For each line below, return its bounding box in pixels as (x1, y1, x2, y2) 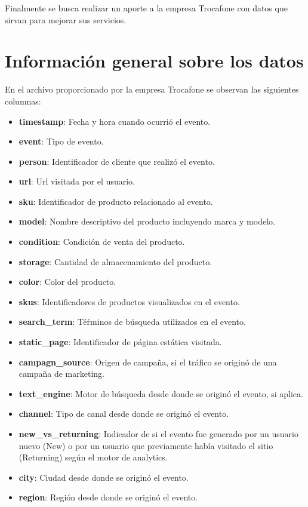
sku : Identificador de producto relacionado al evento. (19, 195, 213, 207)
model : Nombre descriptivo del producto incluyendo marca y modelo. (19, 215, 275, 228)
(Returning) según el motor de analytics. (19, 451, 168, 463)
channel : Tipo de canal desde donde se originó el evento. (19, 407, 229, 420)
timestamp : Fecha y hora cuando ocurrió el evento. (19, 115, 211, 127)
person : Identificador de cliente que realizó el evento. (19, 155, 215, 167)
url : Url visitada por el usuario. (19, 175, 135, 188)
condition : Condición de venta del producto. (19, 235, 185, 248)
